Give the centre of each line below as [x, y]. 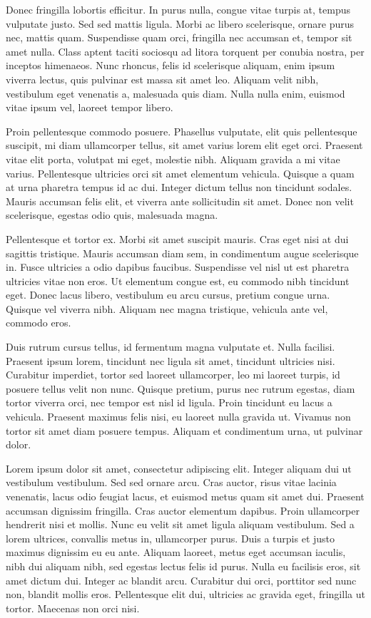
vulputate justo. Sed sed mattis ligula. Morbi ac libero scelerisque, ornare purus [180, 23]
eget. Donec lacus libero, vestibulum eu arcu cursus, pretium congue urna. [168, 295]
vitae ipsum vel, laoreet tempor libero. [90, 107]
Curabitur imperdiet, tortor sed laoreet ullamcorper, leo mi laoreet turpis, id [173, 375]
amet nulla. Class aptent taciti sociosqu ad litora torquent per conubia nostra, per [185, 51]
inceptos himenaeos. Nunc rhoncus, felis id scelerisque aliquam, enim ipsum [171, 65]
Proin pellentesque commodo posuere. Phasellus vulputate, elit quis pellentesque [182, 131]
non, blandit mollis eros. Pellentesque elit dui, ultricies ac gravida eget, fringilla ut [185, 594]
